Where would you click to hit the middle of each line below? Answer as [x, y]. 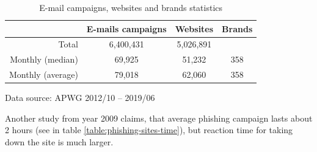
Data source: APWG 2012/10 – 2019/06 [80, 98]
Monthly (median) [44, 59]
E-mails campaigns [126, 28]
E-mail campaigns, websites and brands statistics [131, 7]
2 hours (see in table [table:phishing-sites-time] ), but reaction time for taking [149, 130]
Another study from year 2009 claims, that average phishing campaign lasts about [159, 118]
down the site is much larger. [59, 142]
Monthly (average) [44, 74]
